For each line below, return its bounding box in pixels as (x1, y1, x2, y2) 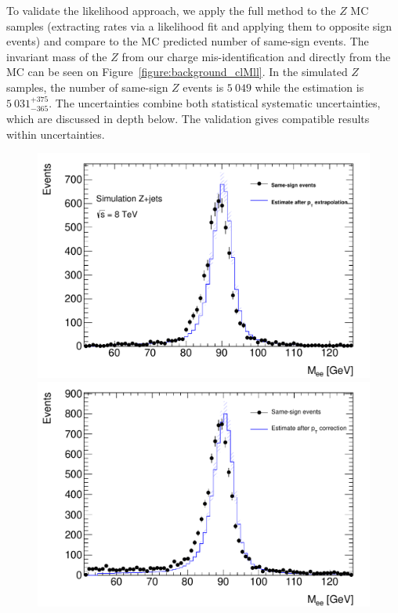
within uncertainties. (6, 125, 105, 142)
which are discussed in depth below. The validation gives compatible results (6, 110, 370, 126)
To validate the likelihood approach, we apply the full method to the (6, 2, 336, 18)
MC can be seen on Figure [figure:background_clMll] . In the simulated (6, 63, 348, 80)
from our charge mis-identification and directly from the (121, 48, 391, 64)
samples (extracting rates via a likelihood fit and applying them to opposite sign (6, 17, 393, 34)
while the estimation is (255, 78, 364, 95)
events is (183, 78, 224, 95)
